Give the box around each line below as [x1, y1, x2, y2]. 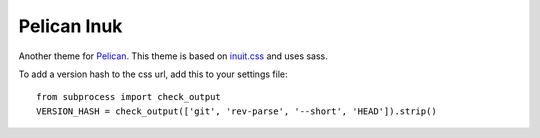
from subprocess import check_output [36, 91, 222, 103]
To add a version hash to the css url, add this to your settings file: [18, 68, 288, 80]
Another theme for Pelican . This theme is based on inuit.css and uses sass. [18, 50, 329, 62]
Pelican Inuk [18, 15, 123, 37]
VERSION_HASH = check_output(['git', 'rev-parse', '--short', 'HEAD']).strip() [36, 105, 437, 117]
